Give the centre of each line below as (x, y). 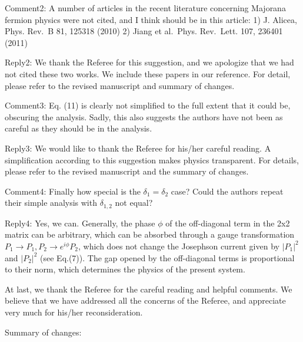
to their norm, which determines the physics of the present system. (125, 269)
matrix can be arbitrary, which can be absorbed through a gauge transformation (150, 234)
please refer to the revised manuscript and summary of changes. (120, 85)
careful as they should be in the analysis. (79, 128)
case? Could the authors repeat (227, 191)
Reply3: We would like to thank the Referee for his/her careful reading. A (138, 148)
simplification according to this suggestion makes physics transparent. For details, (152, 160)
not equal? (134, 203)
